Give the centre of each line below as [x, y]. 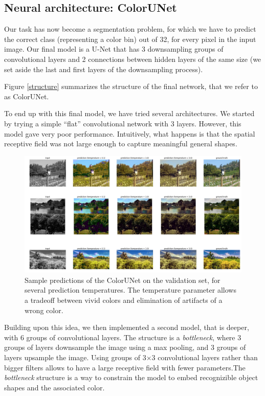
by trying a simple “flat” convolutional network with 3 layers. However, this [123, 123]
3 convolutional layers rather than [205, 357]
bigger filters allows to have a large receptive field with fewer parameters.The [125, 367]
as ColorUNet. [27, 96]
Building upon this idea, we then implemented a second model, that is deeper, [127, 327]
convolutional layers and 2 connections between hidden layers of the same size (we [133, 59]
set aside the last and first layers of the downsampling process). [104, 69]
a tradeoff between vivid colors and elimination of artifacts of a [124, 300]
